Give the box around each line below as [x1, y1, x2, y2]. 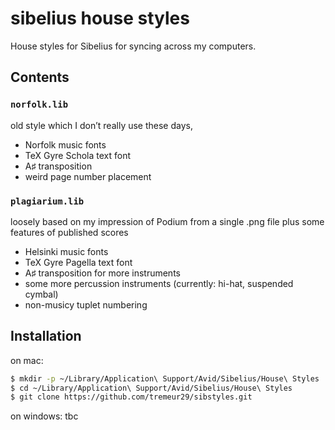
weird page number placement [24, 170, 152, 182]
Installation [10, 328, 82, 345]
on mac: [10, 354, 44, 366]
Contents [10, 69, 70, 86]
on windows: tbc [10, 410, 79, 422]
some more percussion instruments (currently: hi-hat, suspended [24, 277, 294, 289]
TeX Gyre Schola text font [24, 149, 132, 161]
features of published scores [10, 226, 129, 238]
